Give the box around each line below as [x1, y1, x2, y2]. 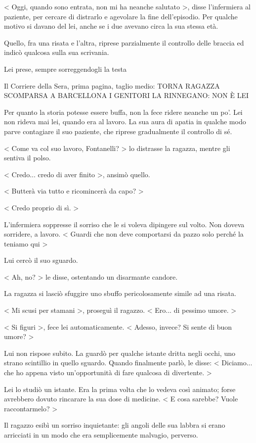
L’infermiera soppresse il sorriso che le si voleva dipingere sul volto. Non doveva [4, 219, 245, 229]
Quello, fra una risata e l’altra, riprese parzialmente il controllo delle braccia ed [4, 37, 244, 48]
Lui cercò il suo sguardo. [4, 255, 78, 265]
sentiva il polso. [4, 152, 51, 163]
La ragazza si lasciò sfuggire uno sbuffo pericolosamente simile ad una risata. [4, 288, 236, 298]
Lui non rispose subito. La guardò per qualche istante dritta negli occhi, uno [4, 347, 235, 358]
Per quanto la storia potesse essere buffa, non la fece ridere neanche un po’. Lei [4, 106, 243, 117]
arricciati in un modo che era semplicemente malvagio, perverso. [4, 430, 198, 440]
